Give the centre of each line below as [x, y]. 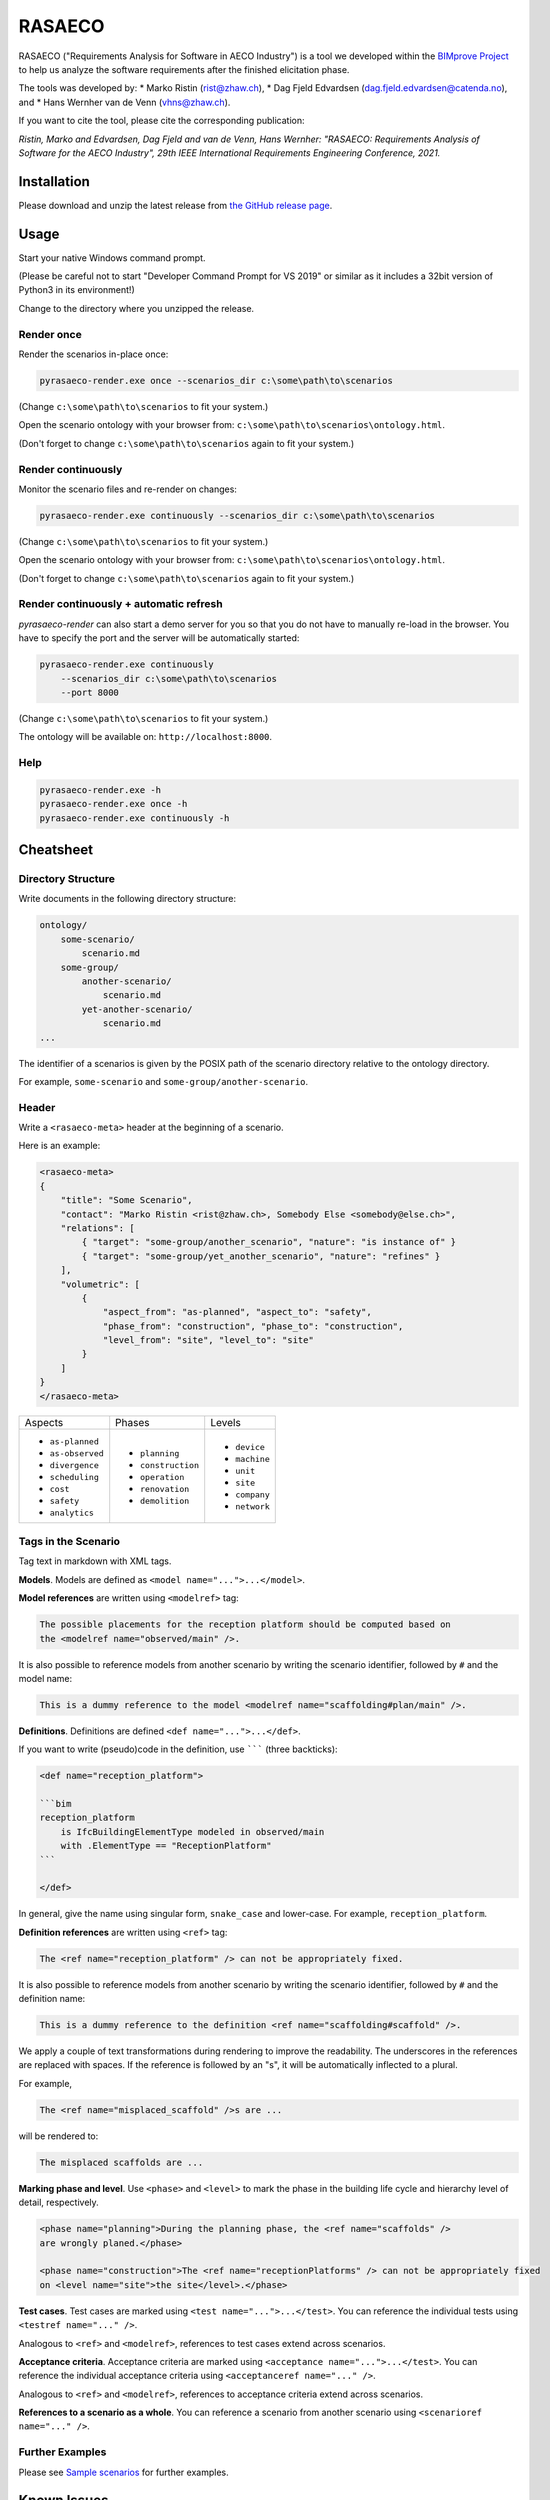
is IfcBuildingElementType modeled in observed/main [192, 1831]
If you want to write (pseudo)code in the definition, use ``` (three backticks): [178, 1749]
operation [162, 1476]
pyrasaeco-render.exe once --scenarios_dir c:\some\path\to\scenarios [216, 380]
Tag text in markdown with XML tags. [95, 1561]
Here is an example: [59, 1146]
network [252, 1506]
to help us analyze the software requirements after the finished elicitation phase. [184, 69]
